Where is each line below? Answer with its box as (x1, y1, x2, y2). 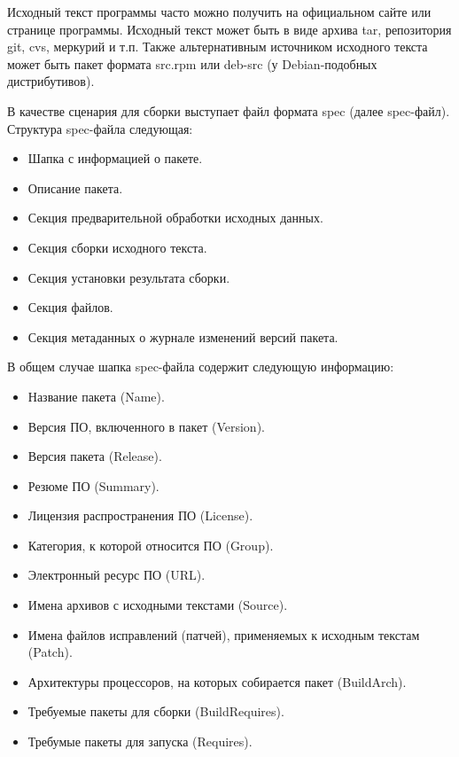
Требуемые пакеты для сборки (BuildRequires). (27, 702, 284, 721)
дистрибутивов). (7, 72, 95, 90)
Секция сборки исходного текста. (27, 238, 207, 256)
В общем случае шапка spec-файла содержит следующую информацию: (7, 357, 394, 376)
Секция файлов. (27, 298, 113, 316)
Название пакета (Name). (27, 386, 165, 405)
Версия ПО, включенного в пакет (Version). (27, 417, 265, 435)
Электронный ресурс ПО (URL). (27, 566, 206, 584)
